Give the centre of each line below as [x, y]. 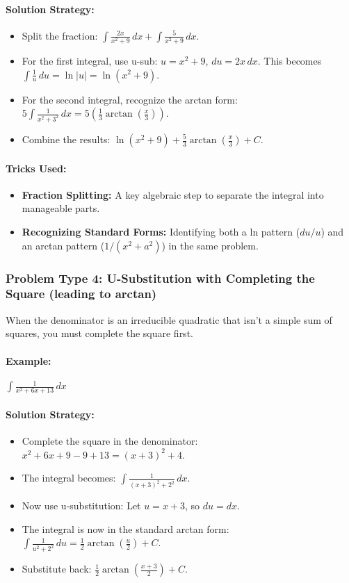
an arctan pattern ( [63, 245]
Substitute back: [57, 569]
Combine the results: [66, 139]
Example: [29, 360]
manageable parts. [61, 208]
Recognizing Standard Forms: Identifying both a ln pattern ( [161, 231]
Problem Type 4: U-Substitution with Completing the [160, 278]
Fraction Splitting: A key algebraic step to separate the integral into [173, 194]
